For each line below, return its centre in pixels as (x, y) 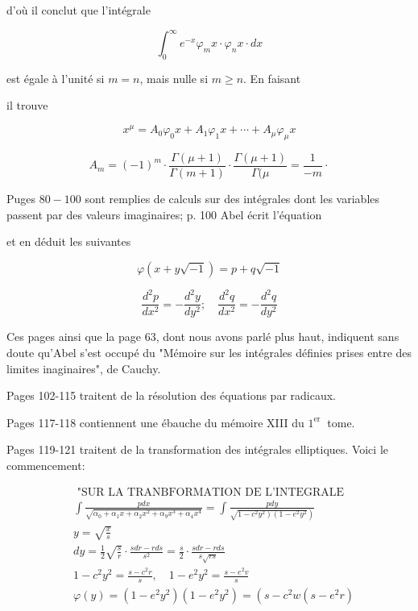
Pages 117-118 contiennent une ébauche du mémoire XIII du (155, 422)
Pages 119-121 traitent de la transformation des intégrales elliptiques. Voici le (197, 449)
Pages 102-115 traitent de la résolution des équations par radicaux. (171, 395)
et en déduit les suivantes (69, 241)
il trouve (27, 105)
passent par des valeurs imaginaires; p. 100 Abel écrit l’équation (164, 214)
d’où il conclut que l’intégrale (79, 10)
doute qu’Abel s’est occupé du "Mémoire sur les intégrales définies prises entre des (209, 352)
